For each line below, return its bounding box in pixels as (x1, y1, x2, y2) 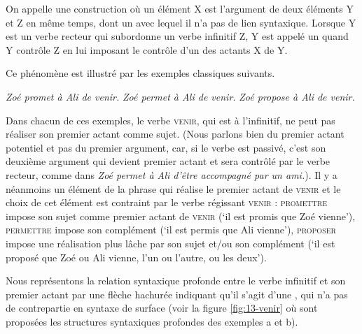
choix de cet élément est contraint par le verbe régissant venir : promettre (6, 195, 328, 210)
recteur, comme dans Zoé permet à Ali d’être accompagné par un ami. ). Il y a (6, 167, 337, 182)
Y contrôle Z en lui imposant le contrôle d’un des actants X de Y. (6, 42, 288, 57)
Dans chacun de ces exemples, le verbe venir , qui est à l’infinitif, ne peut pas (6, 112, 335, 127)
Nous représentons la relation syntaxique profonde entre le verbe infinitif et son (6, 273, 346, 288)
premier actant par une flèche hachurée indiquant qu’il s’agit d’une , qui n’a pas (6, 286, 348, 301)
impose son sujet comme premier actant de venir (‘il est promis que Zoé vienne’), (6, 208, 356, 223)
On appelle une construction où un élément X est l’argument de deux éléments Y (6, 1, 354, 15)
